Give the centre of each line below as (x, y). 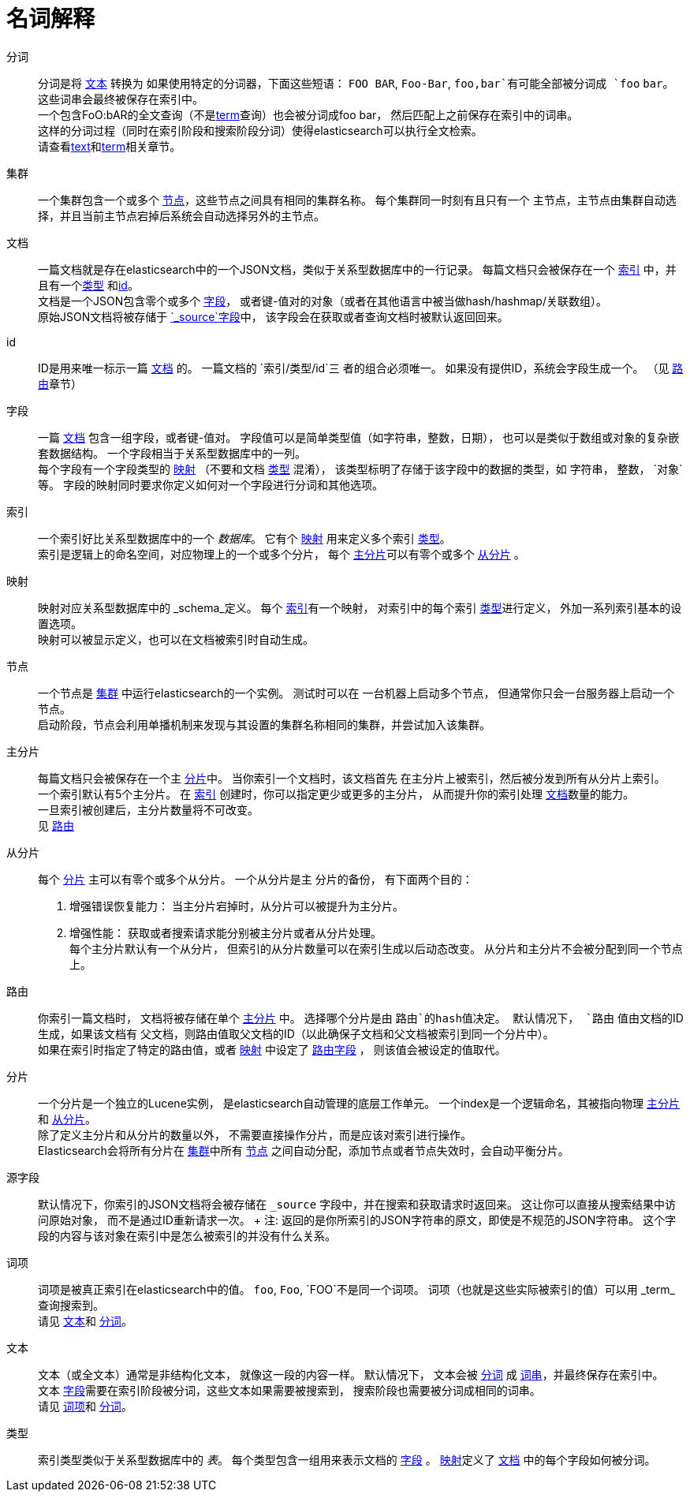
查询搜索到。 (71, 1305)
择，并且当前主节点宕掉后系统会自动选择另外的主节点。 (181, 215)
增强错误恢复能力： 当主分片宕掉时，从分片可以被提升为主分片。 (237, 906)
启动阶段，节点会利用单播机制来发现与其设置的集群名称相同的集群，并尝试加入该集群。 (264, 724)
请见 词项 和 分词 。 (85, 1406)
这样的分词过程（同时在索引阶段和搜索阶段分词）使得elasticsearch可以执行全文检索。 (260, 130)
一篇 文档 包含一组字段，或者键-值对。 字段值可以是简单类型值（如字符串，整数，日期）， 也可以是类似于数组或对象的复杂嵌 (359, 437)
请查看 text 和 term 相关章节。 (110, 146)
